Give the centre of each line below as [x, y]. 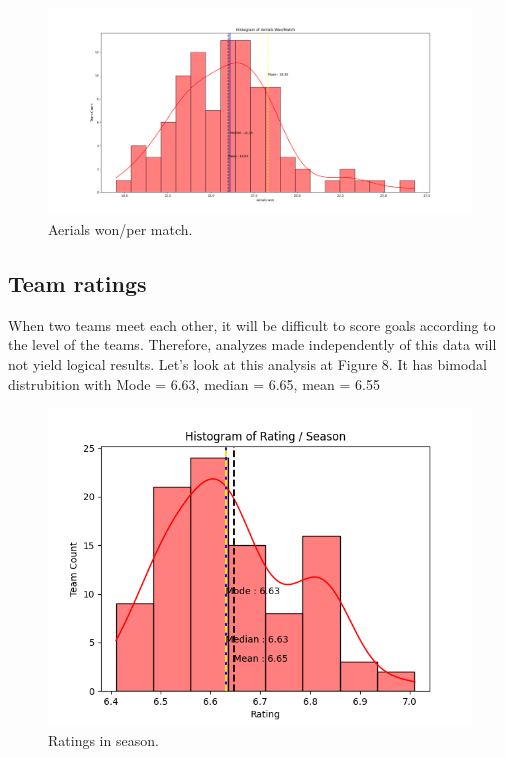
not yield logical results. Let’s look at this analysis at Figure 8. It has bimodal [247, 364]
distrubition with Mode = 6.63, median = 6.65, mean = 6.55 [194, 383]
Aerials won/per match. [120, 229]
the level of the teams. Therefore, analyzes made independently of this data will [252, 344]
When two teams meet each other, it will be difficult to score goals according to [252, 324]
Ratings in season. [103, 739]
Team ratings [77, 283]
